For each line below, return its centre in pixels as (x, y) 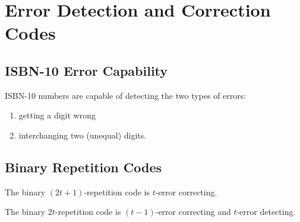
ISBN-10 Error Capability (86, 70)
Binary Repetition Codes (83, 167)
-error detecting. (266, 212)
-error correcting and (193, 212)
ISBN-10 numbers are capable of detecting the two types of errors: (126, 95)
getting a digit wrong (57, 115)
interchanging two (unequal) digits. (83, 135)
